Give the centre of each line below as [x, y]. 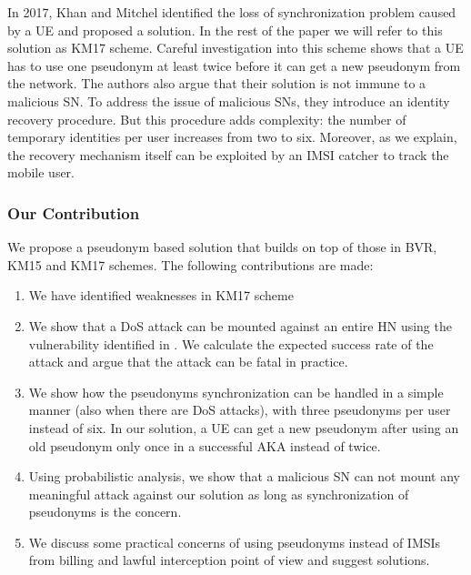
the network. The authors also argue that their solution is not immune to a [217, 83]
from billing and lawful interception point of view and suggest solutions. [229, 560]
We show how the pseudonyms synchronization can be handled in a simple [236, 392]
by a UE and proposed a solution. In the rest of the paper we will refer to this [225, 30]
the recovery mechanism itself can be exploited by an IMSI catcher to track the [228, 154]
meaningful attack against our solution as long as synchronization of [219, 494]
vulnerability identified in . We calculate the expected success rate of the [231, 343]
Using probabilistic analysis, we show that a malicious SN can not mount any [244, 476]
